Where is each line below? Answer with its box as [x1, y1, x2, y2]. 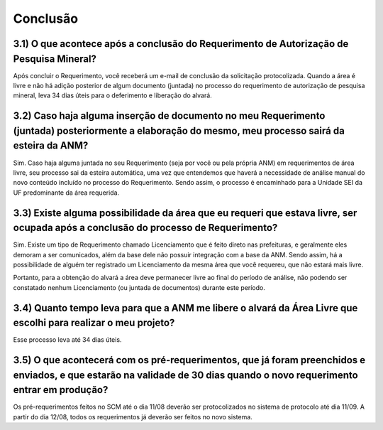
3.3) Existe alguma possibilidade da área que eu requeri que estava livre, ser [13, 207, 357, 219]
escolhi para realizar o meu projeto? [13, 317, 175, 329]
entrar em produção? [13, 384, 109, 396]
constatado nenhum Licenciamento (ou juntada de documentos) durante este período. [13, 283, 265, 291]
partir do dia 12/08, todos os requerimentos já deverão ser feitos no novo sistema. [13, 412, 253, 421]
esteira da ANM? [13, 139, 89, 152]
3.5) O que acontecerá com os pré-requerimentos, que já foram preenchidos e [13, 354, 366, 366]
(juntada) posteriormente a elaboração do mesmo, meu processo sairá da [13, 124, 345, 136]
